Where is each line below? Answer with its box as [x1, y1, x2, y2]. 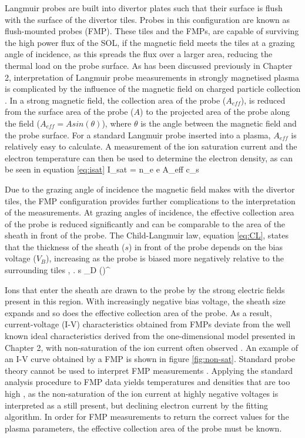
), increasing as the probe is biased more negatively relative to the [46, 252, 284, 264]
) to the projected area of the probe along [140, 105, 290, 118]
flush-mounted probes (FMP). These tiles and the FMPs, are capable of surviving [5, 25, 299, 37]
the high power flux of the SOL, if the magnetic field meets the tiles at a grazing [5, 36, 295, 48]
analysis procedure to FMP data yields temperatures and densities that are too [5, 376, 290, 388]
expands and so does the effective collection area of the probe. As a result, [5, 306, 272, 318]
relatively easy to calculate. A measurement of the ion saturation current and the [5, 140, 297, 152]
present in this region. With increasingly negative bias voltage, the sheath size [5, 295, 286, 307]
